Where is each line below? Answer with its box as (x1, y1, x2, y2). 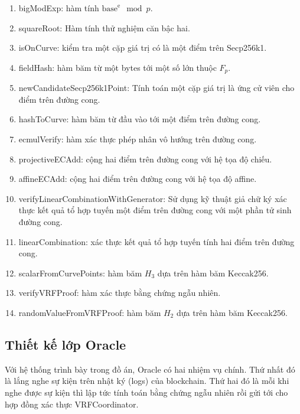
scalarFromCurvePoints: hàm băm (18, 266, 142, 279)
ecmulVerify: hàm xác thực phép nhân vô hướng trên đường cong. (18, 133, 257, 145)
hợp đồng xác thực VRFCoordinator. (5, 397, 139, 410)
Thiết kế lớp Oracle (5, 335, 126, 353)
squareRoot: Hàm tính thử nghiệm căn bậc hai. (18, 21, 190, 34)
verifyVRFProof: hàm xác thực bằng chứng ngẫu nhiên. (18, 286, 221, 299)
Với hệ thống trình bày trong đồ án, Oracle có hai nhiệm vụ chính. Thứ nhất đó (5, 363, 295, 375)
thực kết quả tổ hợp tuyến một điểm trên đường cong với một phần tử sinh (18, 204, 292, 216)
